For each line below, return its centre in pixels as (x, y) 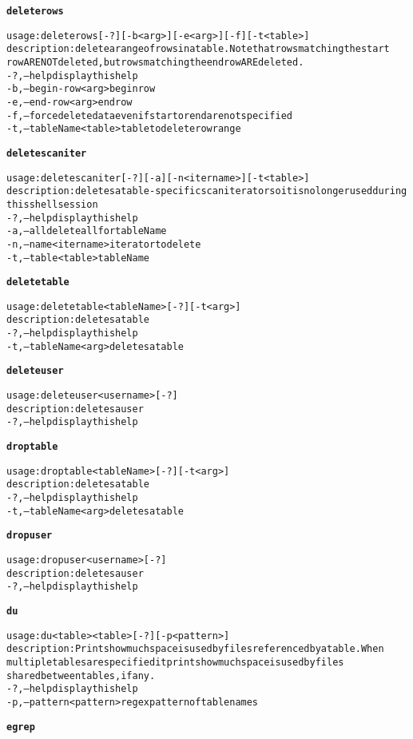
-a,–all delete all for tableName (87, 231)
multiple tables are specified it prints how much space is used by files (175, 662)
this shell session (52, 204)
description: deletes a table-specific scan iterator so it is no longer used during (207, 191)
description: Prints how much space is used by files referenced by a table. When (195, 649)
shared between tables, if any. (81, 675)
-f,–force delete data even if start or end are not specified (150, 115)
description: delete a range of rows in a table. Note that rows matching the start (198, 49)
